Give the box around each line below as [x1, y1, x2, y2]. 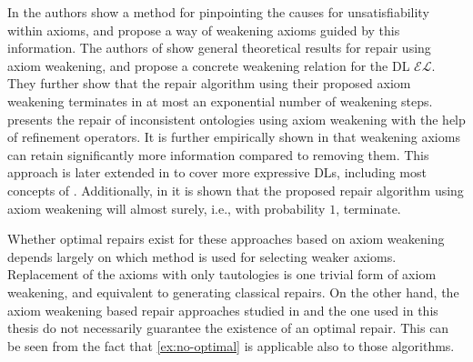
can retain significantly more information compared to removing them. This [7, 145, 429, 164]
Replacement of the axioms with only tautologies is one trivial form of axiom [7, 265, 437, 284]
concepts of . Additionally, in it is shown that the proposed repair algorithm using [7, 180, 464, 199]
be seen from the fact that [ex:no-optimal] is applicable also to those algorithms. [7, 336, 455, 355]
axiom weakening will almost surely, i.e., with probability [7, 198, 326, 217]
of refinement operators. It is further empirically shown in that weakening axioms [7, 127, 460, 146]
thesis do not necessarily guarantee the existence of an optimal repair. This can [7, 318, 449, 337]
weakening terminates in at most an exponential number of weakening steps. [7, 91, 433, 110]
